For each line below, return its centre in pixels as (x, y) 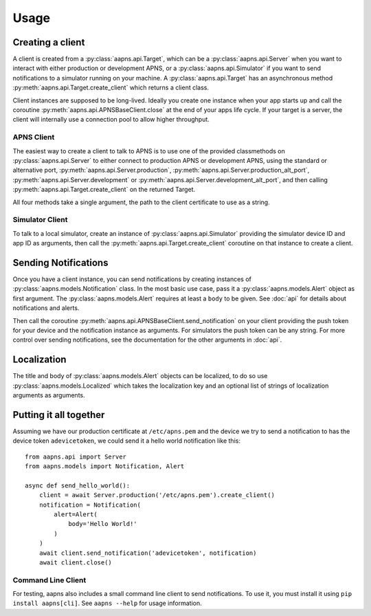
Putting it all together (59, 415)
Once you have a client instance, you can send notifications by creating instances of (132, 279)
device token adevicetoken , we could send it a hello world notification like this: (126, 441)
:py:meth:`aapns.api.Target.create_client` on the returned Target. (104, 190)
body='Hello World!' (103, 524)
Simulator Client (40, 220)
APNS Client (34, 137)
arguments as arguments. (49, 395)
